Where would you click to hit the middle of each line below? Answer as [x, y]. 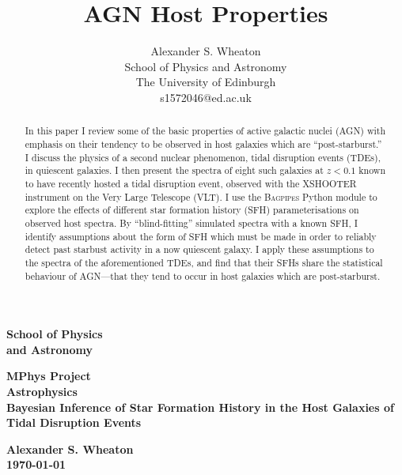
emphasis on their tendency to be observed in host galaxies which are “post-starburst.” [203, 143]
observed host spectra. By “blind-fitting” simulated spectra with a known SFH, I [192, 222]
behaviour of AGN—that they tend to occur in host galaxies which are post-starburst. [203, 275]
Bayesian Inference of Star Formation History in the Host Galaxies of [200, 407]
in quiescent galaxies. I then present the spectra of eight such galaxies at [174, 170]
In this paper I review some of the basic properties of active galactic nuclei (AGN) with [205, 131]
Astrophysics [42, 391]
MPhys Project [49, 376]
